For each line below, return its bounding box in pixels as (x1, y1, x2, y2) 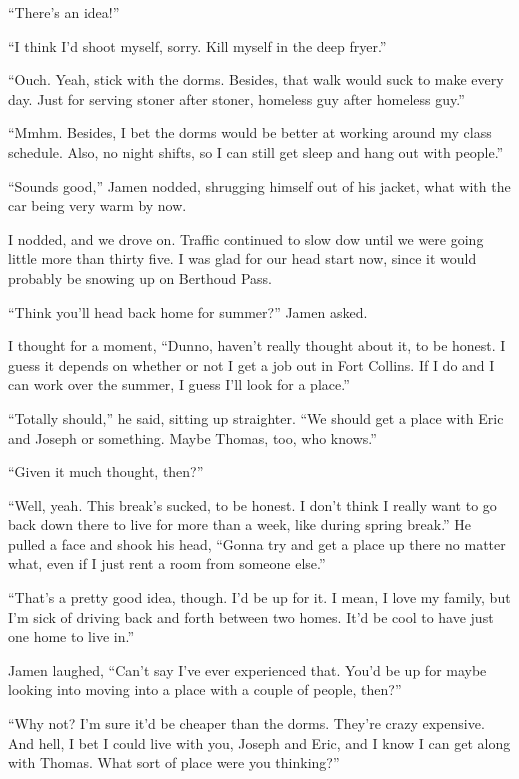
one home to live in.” (8, 626, 134, 647)
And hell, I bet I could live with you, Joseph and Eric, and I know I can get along (8, 732, 511, 753)
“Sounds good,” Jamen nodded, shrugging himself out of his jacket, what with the (8, 175, 511, 196)
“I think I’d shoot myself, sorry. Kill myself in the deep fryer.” (8, 35, 387, 56)
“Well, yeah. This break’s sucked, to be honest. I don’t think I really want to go (8, 494, 497, 515)
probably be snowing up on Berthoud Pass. (8, 267, 273, 288)
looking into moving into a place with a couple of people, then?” (8, 679, 402, 700)
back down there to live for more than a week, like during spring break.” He (8, 514, 472, 535)
